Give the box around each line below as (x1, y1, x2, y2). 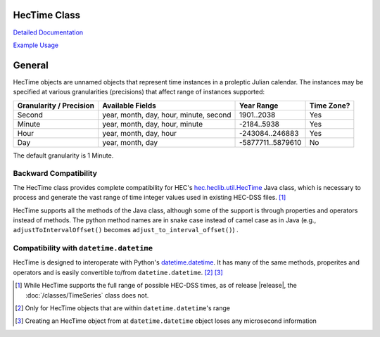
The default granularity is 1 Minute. (13, 151, 114, 160)
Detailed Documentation (13, 28, 84, 37)
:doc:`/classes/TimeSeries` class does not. (25, 291, 149, 299)
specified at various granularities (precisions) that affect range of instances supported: (13, 88, 265, 96)
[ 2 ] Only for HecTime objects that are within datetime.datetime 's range (15, 304, 230, 312)
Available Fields (102, 101, 156, 110)
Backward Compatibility (13, 169, 98, 179)
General (13, 59, 49, 71)
